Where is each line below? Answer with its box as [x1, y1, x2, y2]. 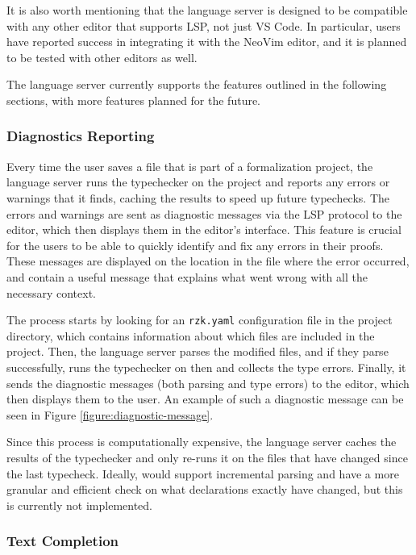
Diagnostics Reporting [6, 126, 155, 146]
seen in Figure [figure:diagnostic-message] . [6, 406, 214, 423]
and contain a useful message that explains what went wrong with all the [6, 268, 368, 285]
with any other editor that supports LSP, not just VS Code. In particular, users [6, 17, 401, 34]
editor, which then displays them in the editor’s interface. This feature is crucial [6, 221, 401, 238]
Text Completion [6, 531, 119, 551]
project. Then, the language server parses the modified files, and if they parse [6, 343, 389, 360]
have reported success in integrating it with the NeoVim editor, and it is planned [6, 33, 407, 50]
